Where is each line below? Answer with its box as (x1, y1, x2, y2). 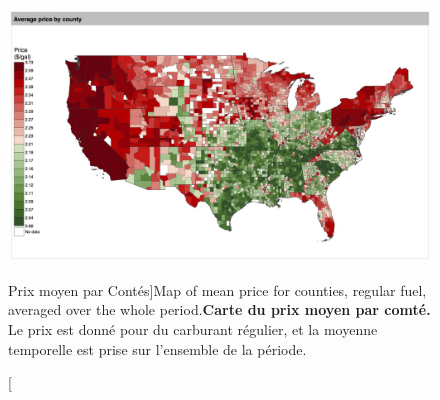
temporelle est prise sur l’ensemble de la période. (8, 338, 307, 359)
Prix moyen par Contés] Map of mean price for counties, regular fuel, (8, 279, 427, 300)
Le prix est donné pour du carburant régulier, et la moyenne (8, 319, 378, 340)
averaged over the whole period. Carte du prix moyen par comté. (8, 299, 431, 320)
